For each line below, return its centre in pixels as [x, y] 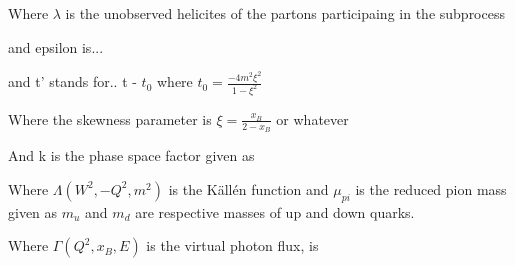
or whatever [312, 118]
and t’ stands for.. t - [72, 81]
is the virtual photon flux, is [232, 245]
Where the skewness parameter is [110, 118]
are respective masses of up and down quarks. [275, 211]
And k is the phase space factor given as [131, 155]
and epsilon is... [56, 46]
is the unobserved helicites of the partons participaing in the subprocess [285, 13]
